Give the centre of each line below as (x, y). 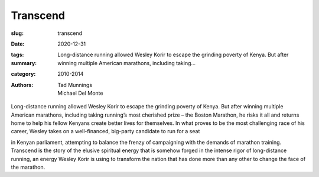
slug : (17, 33)
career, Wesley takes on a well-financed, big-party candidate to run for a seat (105, 131)
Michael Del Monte (80, 93)
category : (23, 74)
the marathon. (28, 167)
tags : (17, 55)
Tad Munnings (75, 85)
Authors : (22, 85)
